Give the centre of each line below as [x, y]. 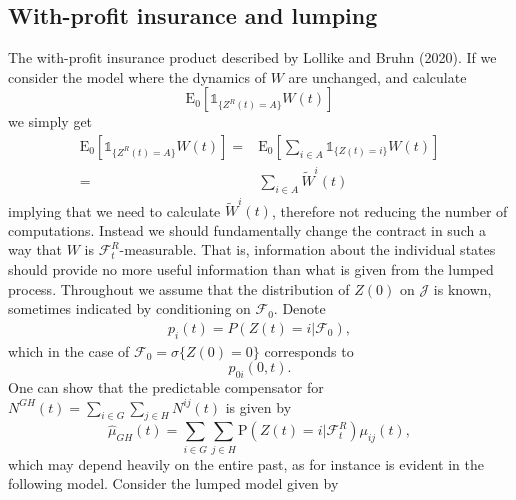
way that [35, 249]
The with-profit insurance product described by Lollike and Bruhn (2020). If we [252, 57]
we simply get [50, 121]
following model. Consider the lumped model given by [173, 483]
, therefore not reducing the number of [389, 210]
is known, [462, 288]
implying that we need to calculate [114, 210]
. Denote [299, 308]
